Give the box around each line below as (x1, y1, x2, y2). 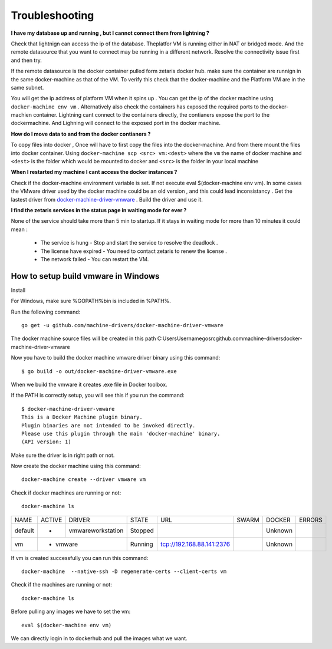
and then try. (11, 57, 42, 64)
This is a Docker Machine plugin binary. (21, 414, 143, 421)
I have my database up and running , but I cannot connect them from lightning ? (11, 29, 209, 37)
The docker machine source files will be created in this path (11, 335, 156, 342)
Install (11, 286, 26, 294)
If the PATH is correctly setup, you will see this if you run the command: (11, 392, 185, 399)
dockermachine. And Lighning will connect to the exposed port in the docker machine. (11, 120, 221, 127)
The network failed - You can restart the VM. (40, 255, 149, 262)
